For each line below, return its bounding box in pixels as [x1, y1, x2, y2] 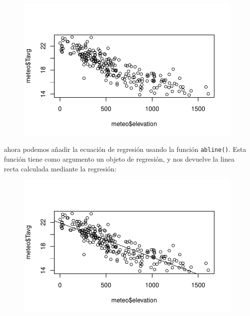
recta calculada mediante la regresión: [4, 163, 116, 173]
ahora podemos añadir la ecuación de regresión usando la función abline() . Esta [4, 144, 247, 154]
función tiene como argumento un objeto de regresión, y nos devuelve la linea [4, 154, 235, 164]
